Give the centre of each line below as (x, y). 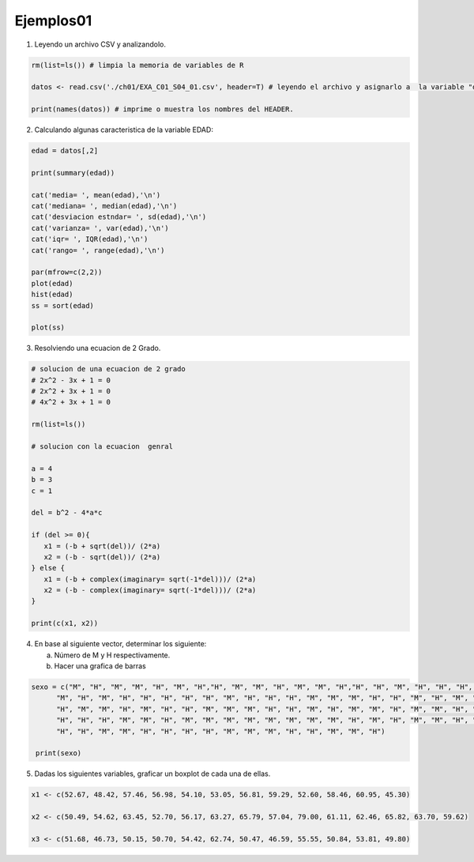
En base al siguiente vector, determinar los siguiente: (120, 644)
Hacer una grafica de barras (100, 666)
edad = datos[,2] (65, 151)
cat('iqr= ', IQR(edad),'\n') (90, 239)
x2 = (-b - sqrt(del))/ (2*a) (102, 557)
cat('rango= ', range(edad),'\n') (98, 250)
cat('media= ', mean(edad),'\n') (96, 195)
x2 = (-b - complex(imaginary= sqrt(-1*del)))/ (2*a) (150, 590)
